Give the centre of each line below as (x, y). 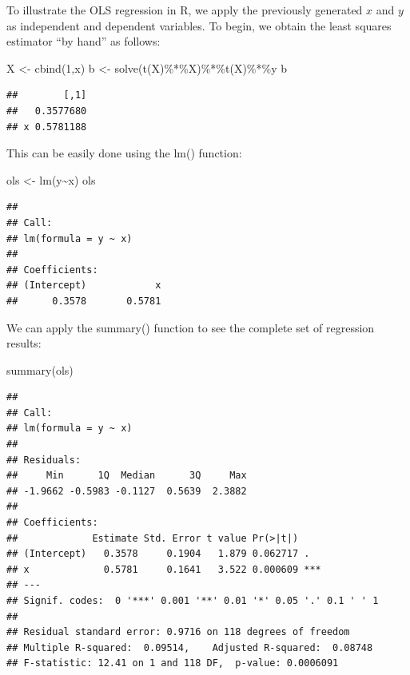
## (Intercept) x (84, 286)
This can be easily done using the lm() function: (124, 153)
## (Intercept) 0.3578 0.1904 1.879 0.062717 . (158, 554)
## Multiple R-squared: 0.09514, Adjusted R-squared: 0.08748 (190, 647)
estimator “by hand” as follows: (84, 41)
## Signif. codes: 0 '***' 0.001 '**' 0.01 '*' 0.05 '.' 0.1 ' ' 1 (193, 601)
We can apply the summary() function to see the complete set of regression (191, 327)
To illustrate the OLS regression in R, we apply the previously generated (185, 10)
